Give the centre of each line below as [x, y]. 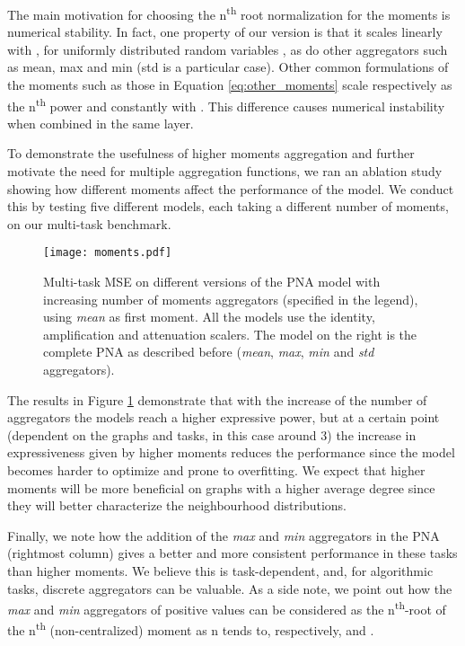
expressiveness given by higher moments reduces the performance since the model [231, 452]
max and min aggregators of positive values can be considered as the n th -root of [227, 608]
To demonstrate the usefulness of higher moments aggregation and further [211, 153]
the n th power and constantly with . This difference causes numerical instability [226, 104]
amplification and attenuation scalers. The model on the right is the [230, 334]
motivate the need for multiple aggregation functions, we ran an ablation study [225, 171]
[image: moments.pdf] [108, 253]
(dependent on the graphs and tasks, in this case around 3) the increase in [212, 434]
